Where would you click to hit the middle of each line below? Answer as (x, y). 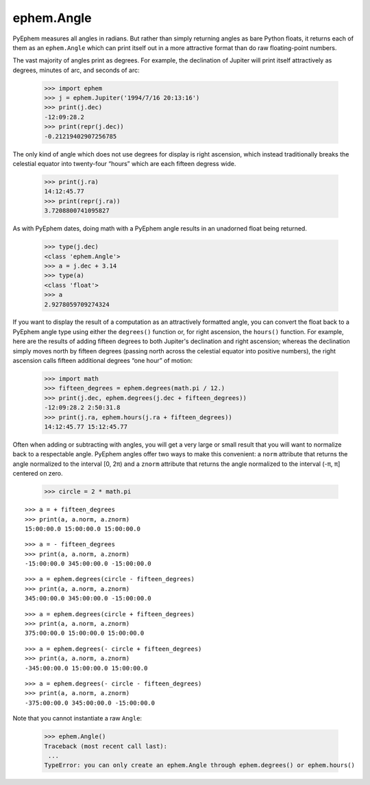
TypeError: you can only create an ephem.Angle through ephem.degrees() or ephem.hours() (200, 765)
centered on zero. (38, 473)
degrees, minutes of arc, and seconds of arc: (76, 70)
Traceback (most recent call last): (106, 746)
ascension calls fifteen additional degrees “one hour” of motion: (103, 361)
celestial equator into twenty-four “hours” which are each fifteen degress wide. (124, 164)
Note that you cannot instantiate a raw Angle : (77, 718)
